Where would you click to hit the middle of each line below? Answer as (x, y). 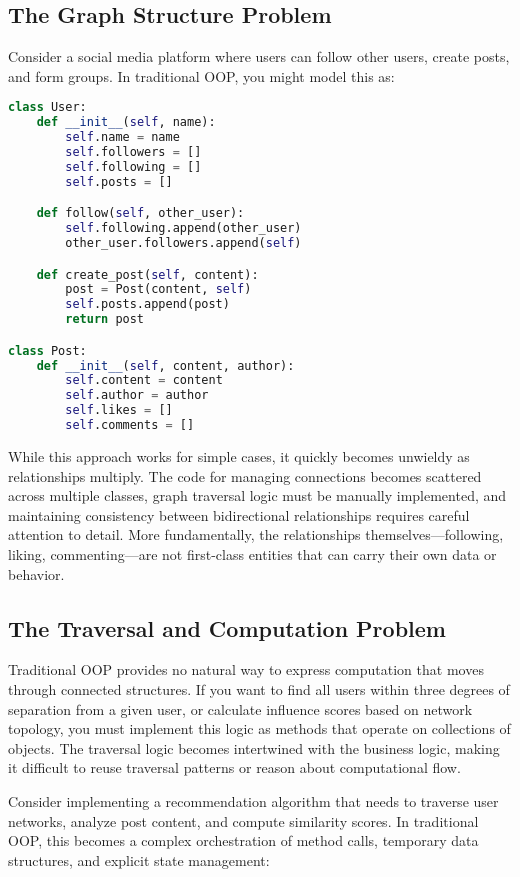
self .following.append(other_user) (183, 228)
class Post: (47, 350)
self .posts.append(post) (147, 304)
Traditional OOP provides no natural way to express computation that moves (246, 669)
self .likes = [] (119, 410)
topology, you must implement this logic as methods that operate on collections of (259, 728)
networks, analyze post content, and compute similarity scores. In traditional (243, 820)
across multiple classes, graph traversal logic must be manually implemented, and (257, 495)
